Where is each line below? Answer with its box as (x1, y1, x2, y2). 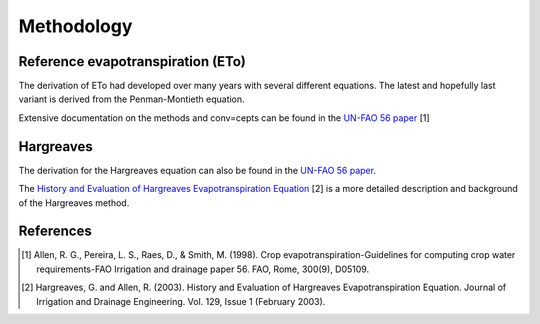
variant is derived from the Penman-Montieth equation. (18, 93, 245, 105)
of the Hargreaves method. (18, 196, 130, 209)
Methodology (18, 15, 133, 37)
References (18, 223, 92, 240)
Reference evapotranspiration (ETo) (18, 53, 247, 70)
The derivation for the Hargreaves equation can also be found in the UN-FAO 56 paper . (18, 164, 377, 176)
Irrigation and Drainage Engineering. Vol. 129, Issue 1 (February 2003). (36, 295, 326, 307)
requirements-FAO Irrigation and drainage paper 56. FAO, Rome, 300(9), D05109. (36, 263, 370, 275)
